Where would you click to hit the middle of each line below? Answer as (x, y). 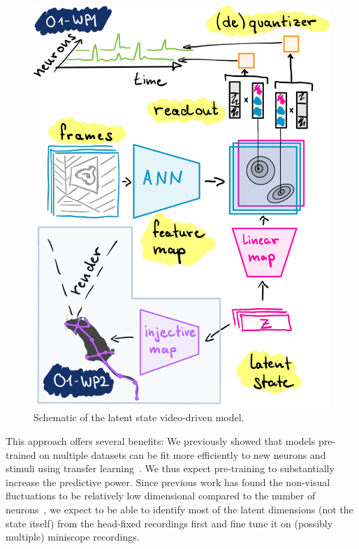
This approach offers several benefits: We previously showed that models (161, 441)
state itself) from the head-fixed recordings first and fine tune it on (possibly (169, 523)
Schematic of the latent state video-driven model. (139, 417)
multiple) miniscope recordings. (73, 537)
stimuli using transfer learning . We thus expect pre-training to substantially (170, 468)
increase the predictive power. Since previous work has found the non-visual (168, 482)
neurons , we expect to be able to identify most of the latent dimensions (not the (179, 509)
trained (21, 454)
